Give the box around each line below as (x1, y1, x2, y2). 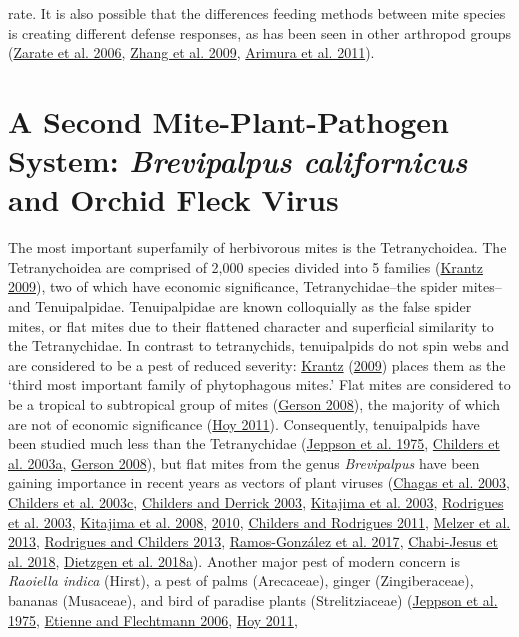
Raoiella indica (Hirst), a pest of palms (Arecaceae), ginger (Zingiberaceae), (8, 570, 474, 591)
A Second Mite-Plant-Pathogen (8, 100, 449, 141)
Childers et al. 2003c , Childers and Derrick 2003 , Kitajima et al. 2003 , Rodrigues (8, 492, 504, 512)
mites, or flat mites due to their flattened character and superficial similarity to (8, 315, 494, 336)
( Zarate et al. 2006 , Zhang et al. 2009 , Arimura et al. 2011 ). (8, 42, 375, 63)
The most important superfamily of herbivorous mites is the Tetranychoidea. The (8, 237, 507, 258)
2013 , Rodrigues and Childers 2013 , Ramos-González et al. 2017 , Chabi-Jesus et (8, 531, 498, 552)
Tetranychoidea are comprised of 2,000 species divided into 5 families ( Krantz (8, 256, 483, 277)
